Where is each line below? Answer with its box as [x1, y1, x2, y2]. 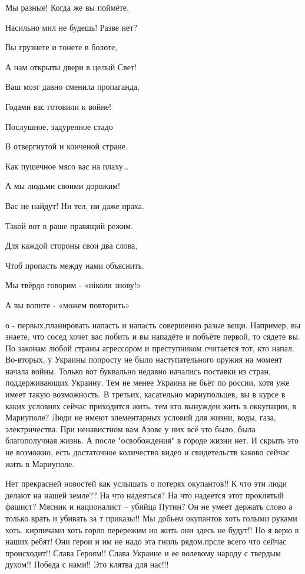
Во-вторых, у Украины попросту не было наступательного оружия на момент [5, 353, 283, 366]
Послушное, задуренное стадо [5, 120, 113, 132]
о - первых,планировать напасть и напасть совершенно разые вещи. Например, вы [5, 318, 301, 331]
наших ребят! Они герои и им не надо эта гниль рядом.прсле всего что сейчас [5, 535, 287, 547]
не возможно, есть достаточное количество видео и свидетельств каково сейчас [5, 446, 290, 458]
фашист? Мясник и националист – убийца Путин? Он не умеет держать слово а [5, 500, 293, 513]
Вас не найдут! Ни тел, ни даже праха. [5, 199, 144, 211]
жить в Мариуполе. [5, 457, 75, 469]
